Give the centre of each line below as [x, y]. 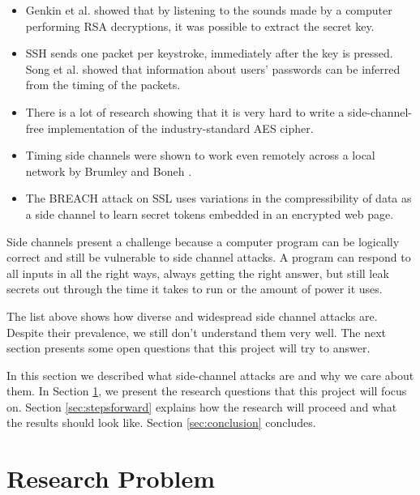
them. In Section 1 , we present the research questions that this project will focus [207, 391]
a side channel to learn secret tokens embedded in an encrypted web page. [210, 213]
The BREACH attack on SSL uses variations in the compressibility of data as [219, 198]
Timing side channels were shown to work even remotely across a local [200, 155]
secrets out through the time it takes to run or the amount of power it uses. [195, 289]
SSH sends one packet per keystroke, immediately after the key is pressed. [209, 53]
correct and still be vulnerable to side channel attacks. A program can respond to [209, 257]
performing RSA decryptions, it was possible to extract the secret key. [200, 26]
